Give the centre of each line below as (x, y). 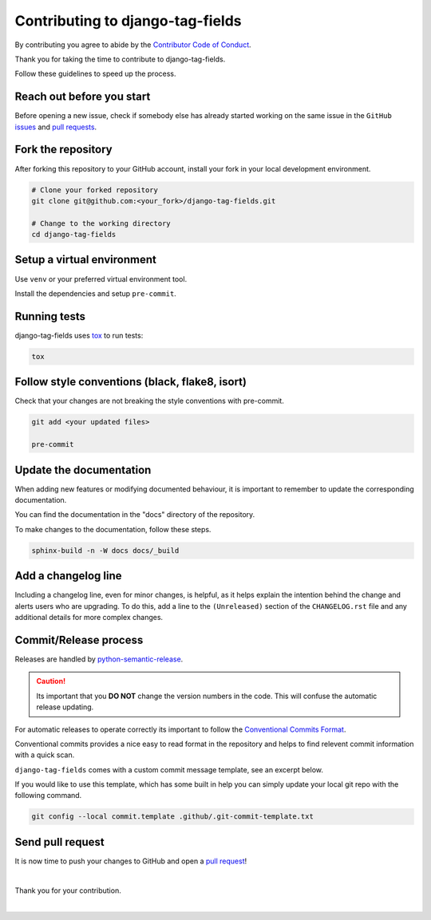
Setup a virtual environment (86, 260)
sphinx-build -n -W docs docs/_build (105, 550)
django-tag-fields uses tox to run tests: (79, 335)
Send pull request (60, 842)
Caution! (51, 681)
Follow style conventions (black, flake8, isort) (131, 382)
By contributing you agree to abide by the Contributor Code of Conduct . (133, 45)
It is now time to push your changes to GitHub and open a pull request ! (131, 861)
